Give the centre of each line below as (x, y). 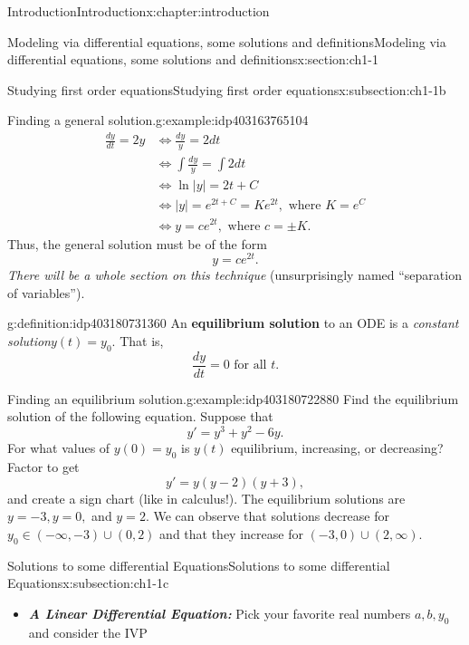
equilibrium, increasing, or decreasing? (337, 448)
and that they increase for (231, 533)
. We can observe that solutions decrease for (267, 516)
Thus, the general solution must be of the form (137, 243)
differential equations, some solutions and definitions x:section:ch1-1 (193, 59)
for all (250, 366)
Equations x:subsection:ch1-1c (88, 583)
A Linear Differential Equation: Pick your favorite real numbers (220, 613)
